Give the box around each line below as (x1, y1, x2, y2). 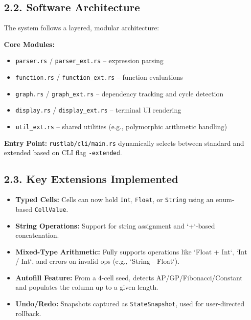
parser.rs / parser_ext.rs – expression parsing (15, 55, 163, 66)
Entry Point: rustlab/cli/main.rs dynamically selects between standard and (4, 137, 244, 148)
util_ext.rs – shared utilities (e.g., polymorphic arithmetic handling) (15, 121, 227, 132)
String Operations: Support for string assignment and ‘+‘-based (15, 220, 215, 230)
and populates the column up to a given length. (15, 282, 159, 292)
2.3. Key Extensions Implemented (4, 171, 179, 186)
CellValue (34, 206, 67, 213)
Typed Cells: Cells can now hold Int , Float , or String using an (15, 194, 214, 205)
